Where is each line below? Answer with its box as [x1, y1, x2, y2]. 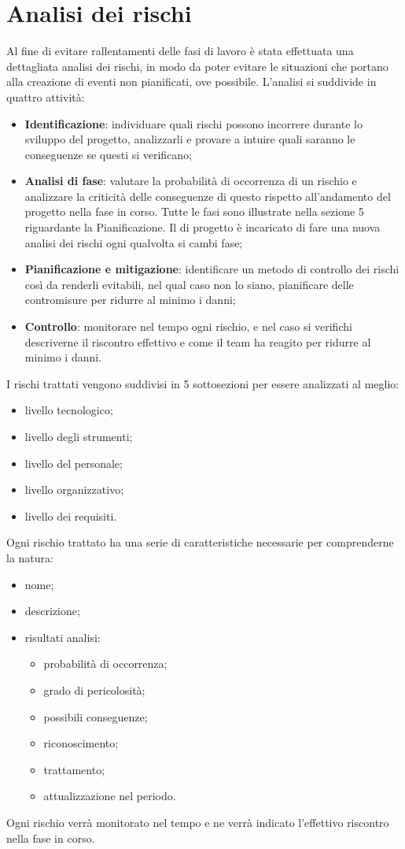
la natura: [6, 549, 53, 565]
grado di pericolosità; [43, 681, 145, 698]
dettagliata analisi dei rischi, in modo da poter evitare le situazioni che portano [6, 57, 388, 74]
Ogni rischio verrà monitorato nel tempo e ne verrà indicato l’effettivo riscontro [6, 814, 389, 830]
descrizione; [24, 602, 80, 619]
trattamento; [43, 761, 105, 777]
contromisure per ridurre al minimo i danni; [24, 291, 236, 308]
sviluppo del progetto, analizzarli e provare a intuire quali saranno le [24, 131, 355, 147]
